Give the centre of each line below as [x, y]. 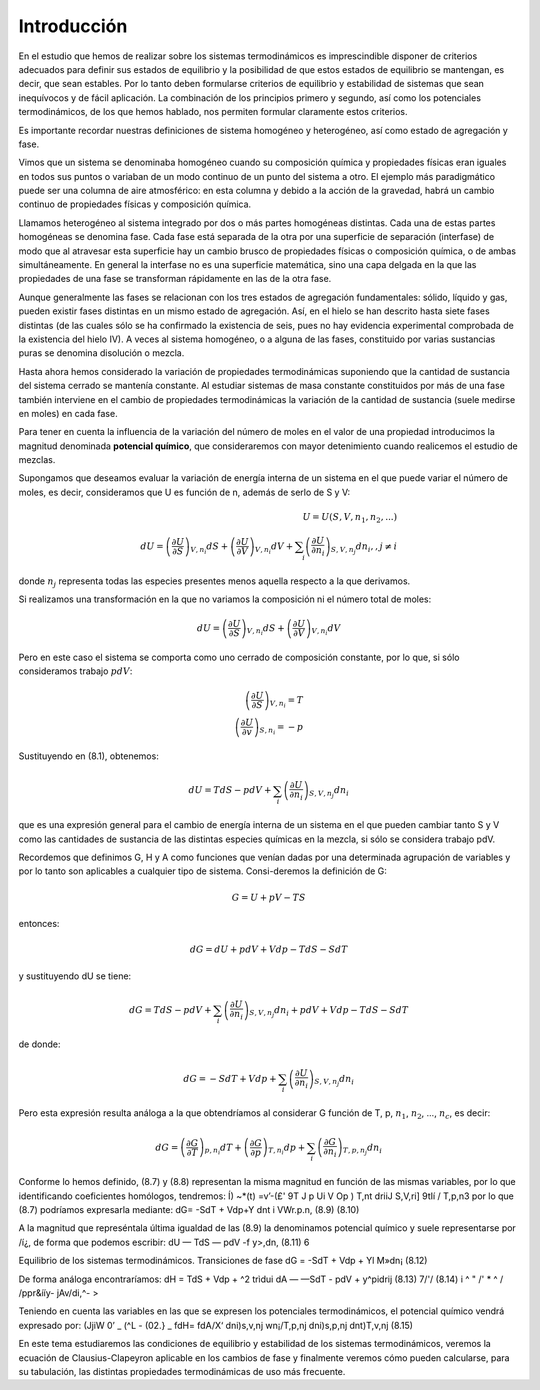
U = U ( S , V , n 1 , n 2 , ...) [350, 518]
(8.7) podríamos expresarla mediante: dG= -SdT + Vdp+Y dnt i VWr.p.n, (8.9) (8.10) [189, 1210]
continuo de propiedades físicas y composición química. [135, 204]
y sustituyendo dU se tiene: [75, 976]
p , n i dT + [223, 1149]
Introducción [73, 26]
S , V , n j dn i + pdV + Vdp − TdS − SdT [329, 1011]
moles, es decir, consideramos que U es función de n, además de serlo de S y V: [184, 492]
